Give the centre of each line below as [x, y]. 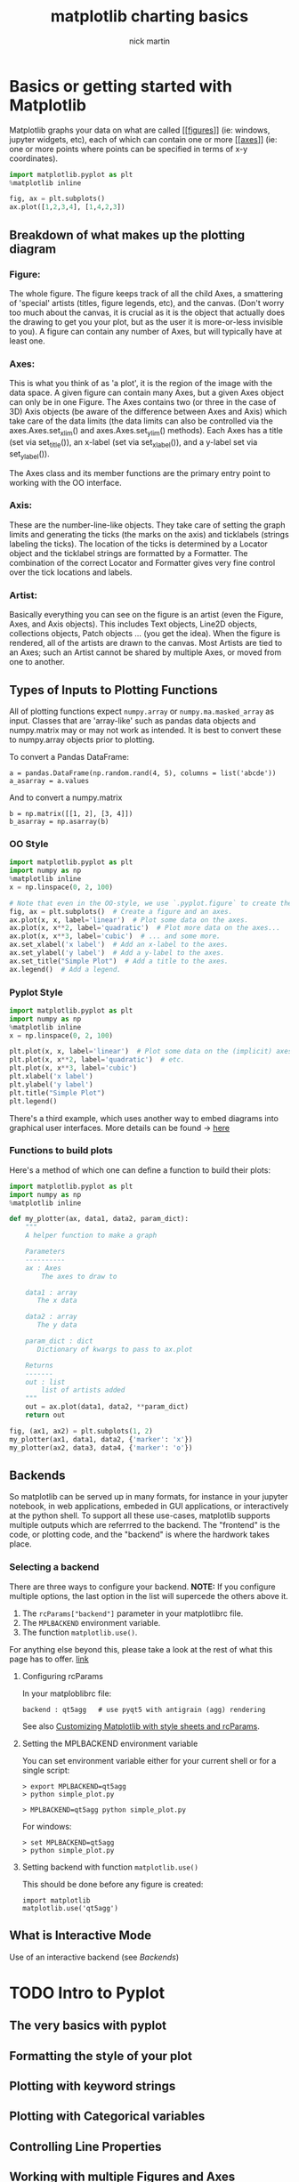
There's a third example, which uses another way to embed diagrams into [144, 1118]
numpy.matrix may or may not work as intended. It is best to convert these [145, 730]
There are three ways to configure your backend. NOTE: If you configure [142, 1587]
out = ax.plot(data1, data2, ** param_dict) [107, 1407]
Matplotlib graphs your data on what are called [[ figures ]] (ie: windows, [140, 130]
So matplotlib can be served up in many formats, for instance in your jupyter [149, 1497]
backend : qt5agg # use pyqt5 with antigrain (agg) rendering [144, 1709]
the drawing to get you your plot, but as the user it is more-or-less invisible [146, 321]
